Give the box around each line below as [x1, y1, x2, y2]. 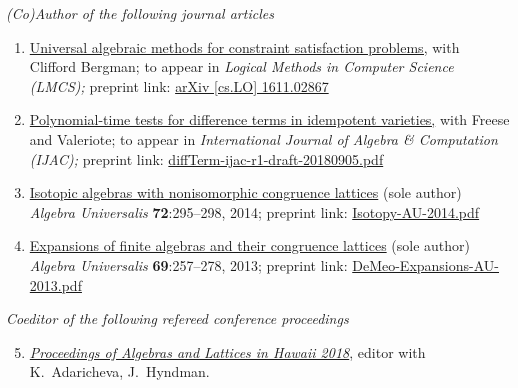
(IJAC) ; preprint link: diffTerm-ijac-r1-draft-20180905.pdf [29, 148, 384, 169]
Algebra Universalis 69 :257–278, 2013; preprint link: [29, 254, 348, 275]
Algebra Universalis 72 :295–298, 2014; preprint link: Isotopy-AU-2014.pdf [29, 201, 480, 222]
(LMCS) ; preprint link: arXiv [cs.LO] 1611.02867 [29, 75, 329, 96]
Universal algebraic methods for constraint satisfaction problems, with [29, 36, 460, 57]
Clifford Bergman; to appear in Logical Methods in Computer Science [29, 56, 454, 77]
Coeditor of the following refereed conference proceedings [6, 308, 349, 329]
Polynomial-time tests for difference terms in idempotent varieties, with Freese [29, 109, 510, 130]
